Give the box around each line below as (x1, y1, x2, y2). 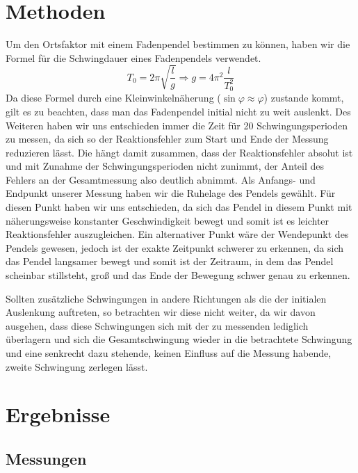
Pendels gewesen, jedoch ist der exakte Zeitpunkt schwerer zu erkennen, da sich (6, 240, 344, 255)
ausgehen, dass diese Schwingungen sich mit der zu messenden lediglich (6, 318, 309, 332)
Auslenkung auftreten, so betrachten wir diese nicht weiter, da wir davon (6, 305, 316, 319)
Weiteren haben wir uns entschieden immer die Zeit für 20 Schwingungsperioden (6, 118, 348, 132)
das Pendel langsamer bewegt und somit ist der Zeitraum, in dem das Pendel (6, 254, 334, 268)
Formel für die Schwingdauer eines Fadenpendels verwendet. (6, 50, 261, 65)
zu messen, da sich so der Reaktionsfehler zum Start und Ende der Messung (6, 131, 329, 146)
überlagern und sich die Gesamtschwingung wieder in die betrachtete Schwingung (6, 332, 352, 346)
